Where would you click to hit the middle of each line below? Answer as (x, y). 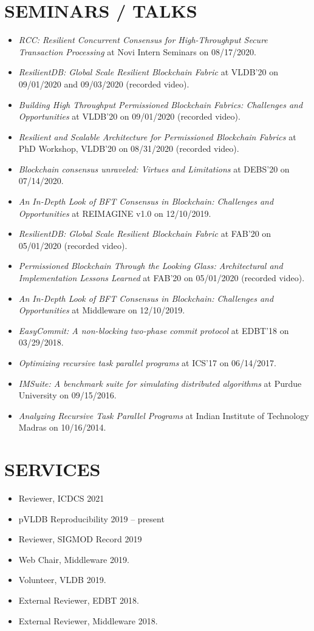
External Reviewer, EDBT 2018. (79, 600)
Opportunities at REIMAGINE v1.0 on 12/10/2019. (115, 213)
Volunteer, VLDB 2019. (62, 580)
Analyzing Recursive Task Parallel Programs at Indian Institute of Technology (164, 415)
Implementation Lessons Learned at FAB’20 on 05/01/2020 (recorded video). (162, 278)
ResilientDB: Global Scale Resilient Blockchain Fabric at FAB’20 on (145, 234)
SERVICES (53, 469)
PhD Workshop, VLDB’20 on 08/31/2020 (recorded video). (129, 148)
